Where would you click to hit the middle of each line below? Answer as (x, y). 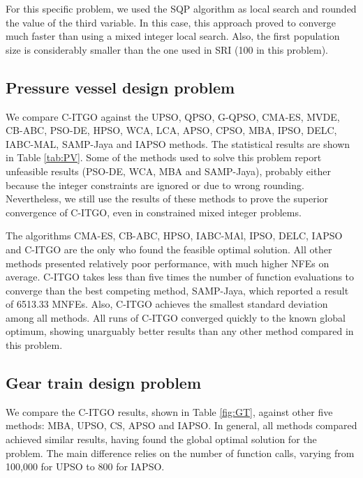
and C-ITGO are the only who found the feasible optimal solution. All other (169, 249)
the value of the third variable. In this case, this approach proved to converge (171, 22)
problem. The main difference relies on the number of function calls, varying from (180, 453)
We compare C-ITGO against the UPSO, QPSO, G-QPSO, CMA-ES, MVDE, (173, 116)
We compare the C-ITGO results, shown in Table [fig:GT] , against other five (169, 411)
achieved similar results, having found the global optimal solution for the (161, 439)
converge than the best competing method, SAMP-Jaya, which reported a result (177, 290)
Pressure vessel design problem (120, 87)
